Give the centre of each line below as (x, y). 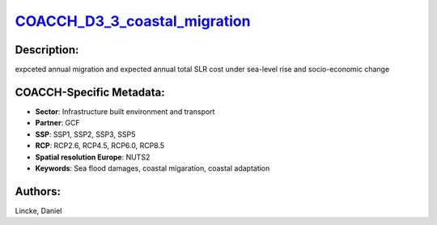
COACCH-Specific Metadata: (90, 92)
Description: (47, 50)
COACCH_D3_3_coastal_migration (133, 21)
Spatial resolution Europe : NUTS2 (93, 157)
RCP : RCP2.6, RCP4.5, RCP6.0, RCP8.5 (100, 146)
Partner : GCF (57, 123)
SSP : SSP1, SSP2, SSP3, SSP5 (85, 134)
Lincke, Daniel (38, 210)
